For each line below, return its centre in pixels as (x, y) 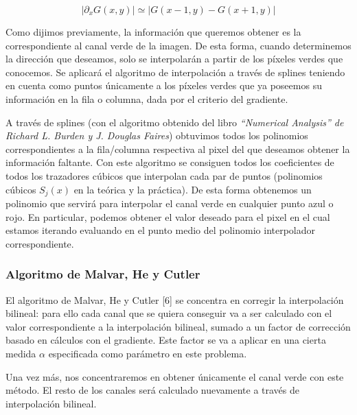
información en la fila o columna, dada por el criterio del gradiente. (147, 98)
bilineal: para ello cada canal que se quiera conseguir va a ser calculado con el (169, 313)
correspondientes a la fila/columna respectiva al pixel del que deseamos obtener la (178, 149)
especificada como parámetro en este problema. (148, 353)
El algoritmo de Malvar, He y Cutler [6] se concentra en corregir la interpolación (175, 299)
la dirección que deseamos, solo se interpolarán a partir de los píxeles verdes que (174, 59)
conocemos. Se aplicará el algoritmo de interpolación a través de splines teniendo (175, 72)
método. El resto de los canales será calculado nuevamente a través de (153, 390)
